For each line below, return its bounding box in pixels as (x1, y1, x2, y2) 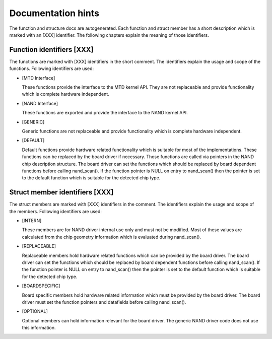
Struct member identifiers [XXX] (9, 188, 114, 196)
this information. (22, 325, 56, 331)
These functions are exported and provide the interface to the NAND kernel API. (22, 110, 188, 116)
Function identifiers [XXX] (9, 45, 94, 54)
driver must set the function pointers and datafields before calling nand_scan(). (22, 299, 186, 305)
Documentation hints (9, 8, 99, 19)
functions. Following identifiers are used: (9, 65, 94, 72)
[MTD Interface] (22, 75, 55, 81)
